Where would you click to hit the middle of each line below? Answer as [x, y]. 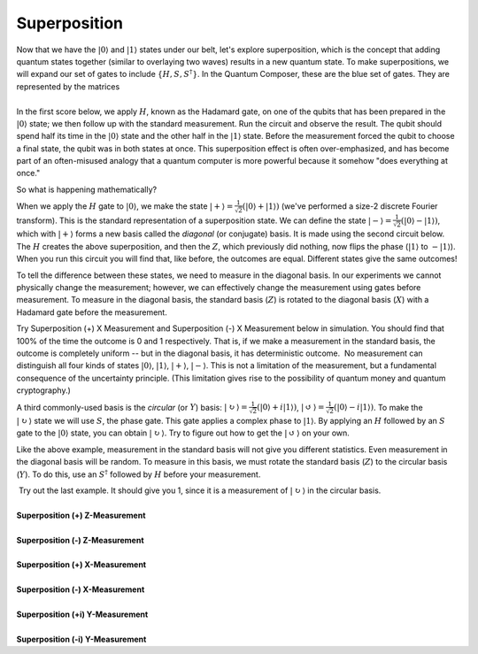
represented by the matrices [68, 86]
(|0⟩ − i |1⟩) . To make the [378, 407]
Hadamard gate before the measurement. [92, 312]
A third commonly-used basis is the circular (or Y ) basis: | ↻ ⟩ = [132, 407]
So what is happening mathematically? [87, 189]
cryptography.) [43, 390]
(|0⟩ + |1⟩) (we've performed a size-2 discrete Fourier [340, 206]
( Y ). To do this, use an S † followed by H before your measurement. [139, 474]
